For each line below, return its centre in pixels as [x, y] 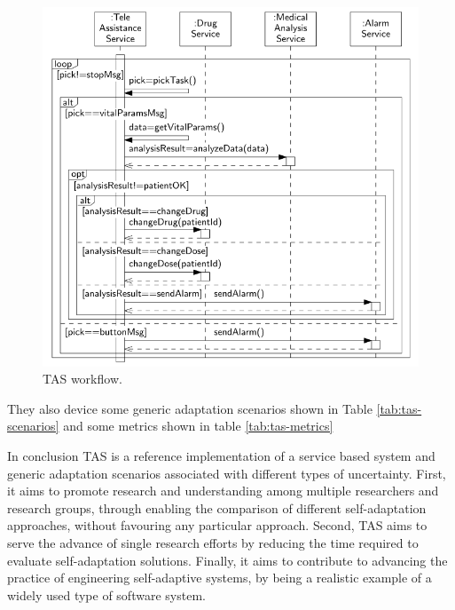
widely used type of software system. [106, 594]
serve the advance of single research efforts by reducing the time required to [213, 543]
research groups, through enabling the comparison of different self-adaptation [217, 507]
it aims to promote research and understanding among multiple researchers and [223, 491]
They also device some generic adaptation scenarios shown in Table [190, 408]
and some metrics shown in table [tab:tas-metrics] [198, 426]
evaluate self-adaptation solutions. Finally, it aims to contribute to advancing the [227, 560]
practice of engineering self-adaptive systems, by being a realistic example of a [220, 578]
